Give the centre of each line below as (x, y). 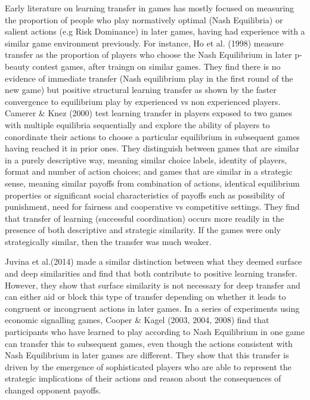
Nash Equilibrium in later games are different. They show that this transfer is (147, 355)
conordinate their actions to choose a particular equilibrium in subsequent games (152, 136)
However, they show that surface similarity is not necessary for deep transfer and (153, 285)
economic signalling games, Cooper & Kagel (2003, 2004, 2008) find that (137, 320)
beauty (17, 66)
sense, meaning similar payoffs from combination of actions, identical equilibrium (152, 183)
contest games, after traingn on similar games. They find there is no (156, 66)
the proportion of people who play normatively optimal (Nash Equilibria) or (144, 19)
